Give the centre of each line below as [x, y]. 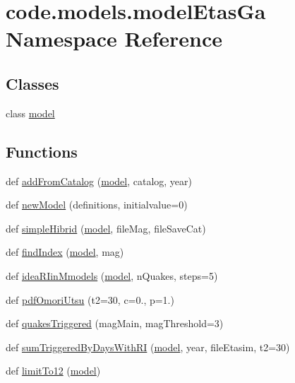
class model [30, 113]
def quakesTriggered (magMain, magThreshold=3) [115, 323]
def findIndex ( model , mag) [65, 252]
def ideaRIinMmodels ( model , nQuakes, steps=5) [112, 275]
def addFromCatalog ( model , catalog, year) [99, 181]
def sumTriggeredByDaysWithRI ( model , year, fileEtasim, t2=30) [148, 347]
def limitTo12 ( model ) [53, 371]
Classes [32, 83]
